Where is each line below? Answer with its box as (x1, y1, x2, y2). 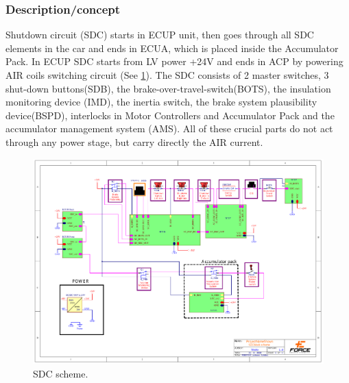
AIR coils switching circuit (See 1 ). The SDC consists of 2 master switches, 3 (5, 68, 329, 82)
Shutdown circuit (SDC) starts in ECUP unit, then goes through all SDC (5, 27, 314, 42)
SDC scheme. (33, 366, 88, 380)
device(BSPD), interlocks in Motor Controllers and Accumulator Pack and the (5, 108, 335, 122)
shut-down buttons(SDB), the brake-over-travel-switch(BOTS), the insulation (5, 81, 331, 95)
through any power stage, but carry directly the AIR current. (5, 134, 263, 149)
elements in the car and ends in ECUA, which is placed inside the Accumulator (5, 40, 339, 55)
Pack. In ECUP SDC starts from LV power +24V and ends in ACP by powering (5, 54, 344, 69)
